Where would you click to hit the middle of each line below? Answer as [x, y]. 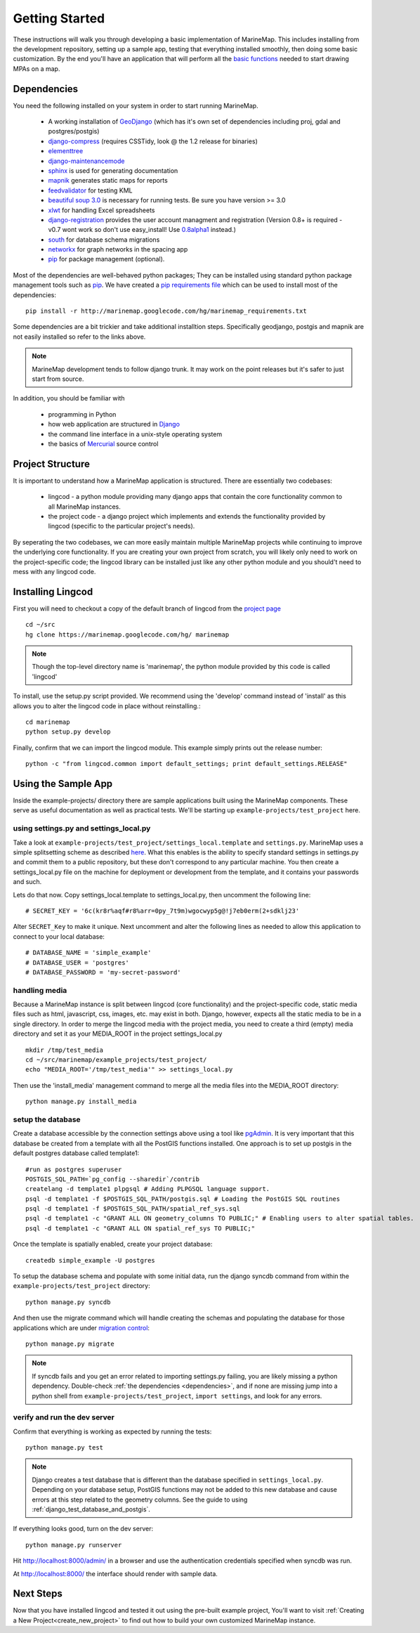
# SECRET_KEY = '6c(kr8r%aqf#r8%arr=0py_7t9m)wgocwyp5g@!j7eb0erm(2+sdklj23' [163, 911]
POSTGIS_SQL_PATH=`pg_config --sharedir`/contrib [113, 1179]
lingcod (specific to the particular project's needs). [122, 526]
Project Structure [52, 464]
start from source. [58, 379]
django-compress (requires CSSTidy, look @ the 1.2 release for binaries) [153, 141]
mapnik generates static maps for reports [108, 181]
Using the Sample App [63, 784]
